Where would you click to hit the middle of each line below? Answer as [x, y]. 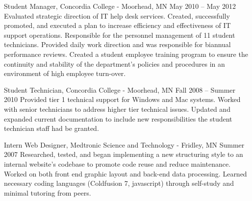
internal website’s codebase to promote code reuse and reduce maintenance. [117, 163]
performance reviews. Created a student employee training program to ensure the [126, 54]
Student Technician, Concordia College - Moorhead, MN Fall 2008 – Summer [120, 89]
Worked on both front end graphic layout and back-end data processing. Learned [126, 173]
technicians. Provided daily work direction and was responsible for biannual [117, 44]
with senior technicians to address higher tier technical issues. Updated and [117, 109]
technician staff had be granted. [51, 128]
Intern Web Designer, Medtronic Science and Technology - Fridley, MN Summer [124, 144]
